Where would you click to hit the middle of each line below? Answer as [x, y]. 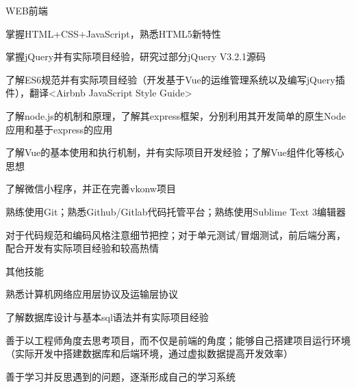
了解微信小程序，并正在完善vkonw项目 [91, 189]
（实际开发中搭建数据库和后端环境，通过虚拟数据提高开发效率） [149, 353]
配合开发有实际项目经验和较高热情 [82, 248]
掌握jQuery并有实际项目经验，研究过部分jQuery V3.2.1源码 [136, 56]
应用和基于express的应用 [59, 129]
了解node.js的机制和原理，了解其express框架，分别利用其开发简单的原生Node [176, 115]
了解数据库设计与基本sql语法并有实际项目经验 [107, 316]
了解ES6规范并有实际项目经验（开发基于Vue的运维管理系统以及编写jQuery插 [175, 79]
